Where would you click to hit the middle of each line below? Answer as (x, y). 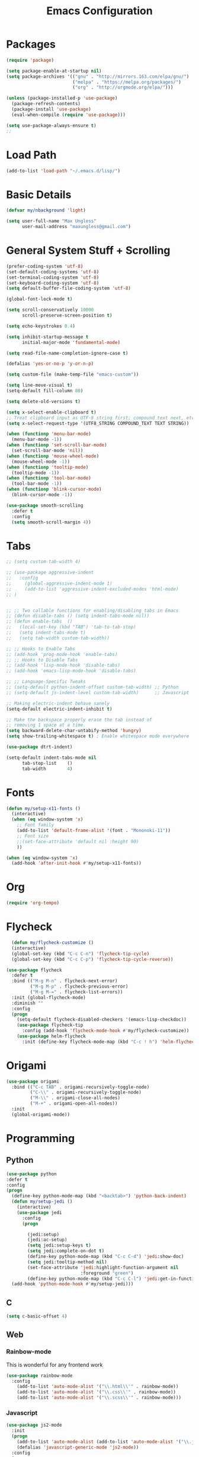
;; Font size (33, 836)
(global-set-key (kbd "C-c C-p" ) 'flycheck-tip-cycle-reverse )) (92, 959)
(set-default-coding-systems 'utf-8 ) (53, 272)
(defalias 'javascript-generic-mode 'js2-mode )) (78, 1447)
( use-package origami (33, 1081)
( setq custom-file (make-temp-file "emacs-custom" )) (73, 375)
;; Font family (36, 825)
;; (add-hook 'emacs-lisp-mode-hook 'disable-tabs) (71, 671)
